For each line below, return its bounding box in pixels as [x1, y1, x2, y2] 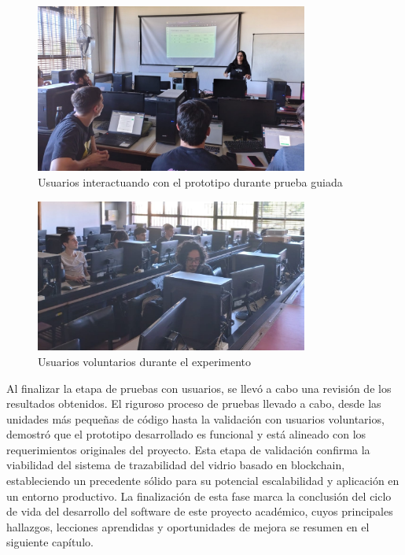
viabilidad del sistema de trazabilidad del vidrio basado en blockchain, [6, 457, 345, 473]
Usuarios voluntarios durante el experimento [38, 353, 252, 369]
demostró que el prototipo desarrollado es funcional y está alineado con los [6, 426, 366, 442]
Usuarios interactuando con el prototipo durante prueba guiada [38, 173, 343, 190]
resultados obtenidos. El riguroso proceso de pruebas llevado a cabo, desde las [6, 395, 381, 412]
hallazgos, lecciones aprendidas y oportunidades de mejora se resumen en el [6, 518, 370, 535]
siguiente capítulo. [6, 534, 94, 550]
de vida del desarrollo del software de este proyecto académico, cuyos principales [6, 503, 393, 520]
